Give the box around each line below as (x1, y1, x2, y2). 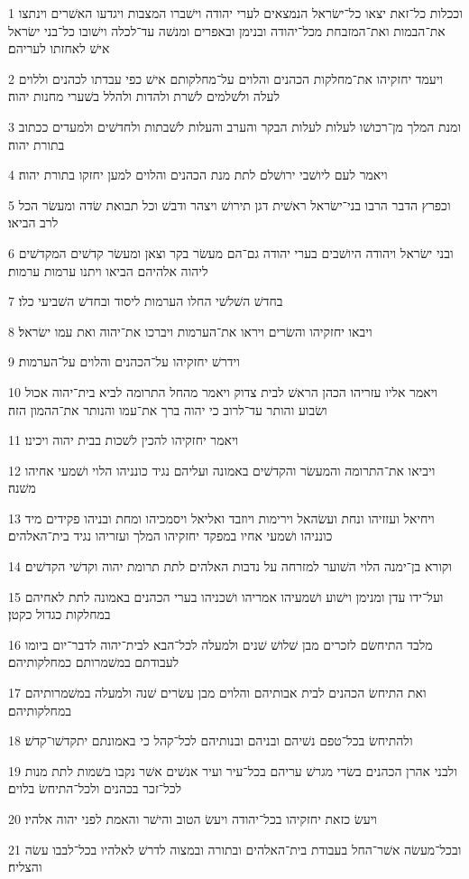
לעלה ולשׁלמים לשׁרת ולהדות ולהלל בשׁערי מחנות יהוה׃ (8, 87, 280, 106)
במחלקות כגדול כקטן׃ (8, 605, 111, 624)
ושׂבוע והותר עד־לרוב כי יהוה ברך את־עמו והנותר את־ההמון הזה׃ (8, 400, 327, 419)
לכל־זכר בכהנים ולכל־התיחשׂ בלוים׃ (8, 779, 182, 798)
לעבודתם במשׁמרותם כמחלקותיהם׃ (8, 652, 179, 671)
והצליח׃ (8, 857, 42, 876)
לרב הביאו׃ (8, 213, 59, 232)
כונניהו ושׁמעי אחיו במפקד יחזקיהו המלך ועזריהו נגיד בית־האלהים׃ (8, 526, 333, 545)
